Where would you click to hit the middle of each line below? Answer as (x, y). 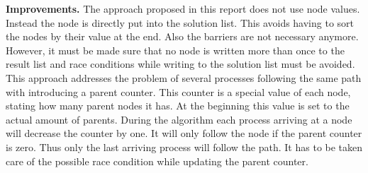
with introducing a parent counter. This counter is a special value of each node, (178, 91)
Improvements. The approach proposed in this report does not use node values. (183, 8)
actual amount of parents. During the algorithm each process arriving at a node (179, 119)
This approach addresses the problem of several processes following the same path (184, 77)
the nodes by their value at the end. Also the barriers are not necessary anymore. (182, 36)
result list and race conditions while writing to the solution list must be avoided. (180, 64)
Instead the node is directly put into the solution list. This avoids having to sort (180, 22)
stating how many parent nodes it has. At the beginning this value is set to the (178, 106)
